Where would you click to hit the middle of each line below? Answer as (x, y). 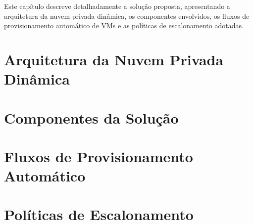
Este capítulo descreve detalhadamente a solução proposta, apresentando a (117, 6)
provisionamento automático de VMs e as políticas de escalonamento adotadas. (124, 25)
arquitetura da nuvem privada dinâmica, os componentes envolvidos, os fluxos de (127, 16)
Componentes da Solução (91, 117)
